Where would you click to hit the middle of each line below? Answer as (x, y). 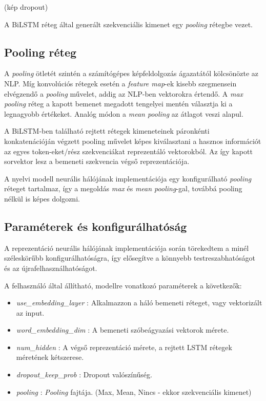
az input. (30, 312)
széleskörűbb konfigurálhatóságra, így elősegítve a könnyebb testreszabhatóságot (130, 258)
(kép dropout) (26, 7)
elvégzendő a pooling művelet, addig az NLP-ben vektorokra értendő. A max (124, 93)
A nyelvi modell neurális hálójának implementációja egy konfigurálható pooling (128, 178)
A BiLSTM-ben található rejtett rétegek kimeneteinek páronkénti (107, 131)
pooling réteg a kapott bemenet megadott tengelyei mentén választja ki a (118, 104)
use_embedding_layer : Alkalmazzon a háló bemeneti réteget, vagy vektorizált (139, 303)
